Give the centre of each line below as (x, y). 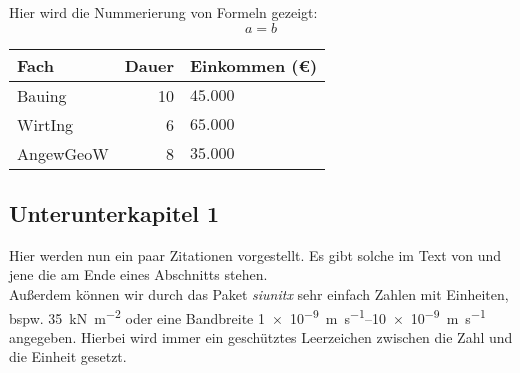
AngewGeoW (63, 153)
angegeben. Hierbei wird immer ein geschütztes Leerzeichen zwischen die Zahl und (261, 336)
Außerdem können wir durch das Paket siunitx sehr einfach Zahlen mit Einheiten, (259, 293)
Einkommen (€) (253, 65)
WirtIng (45, 124)
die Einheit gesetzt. (68, 356)
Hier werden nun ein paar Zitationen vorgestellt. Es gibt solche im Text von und (255, 254)
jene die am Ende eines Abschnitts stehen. (138, 274)
